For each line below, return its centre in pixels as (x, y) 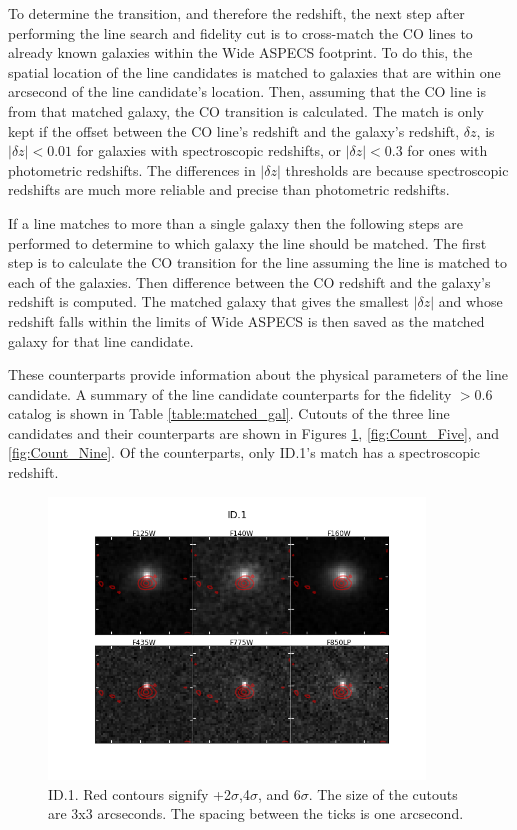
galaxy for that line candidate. (101, 340)
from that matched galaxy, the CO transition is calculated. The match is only (246, 110)
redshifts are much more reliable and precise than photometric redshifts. (229, 189)
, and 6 (279, 793)
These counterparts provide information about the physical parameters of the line (258, 374)
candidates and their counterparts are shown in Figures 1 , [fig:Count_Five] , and (253, 432)
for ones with (447, 150)
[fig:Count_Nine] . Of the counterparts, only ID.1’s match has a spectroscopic (244, 452)
